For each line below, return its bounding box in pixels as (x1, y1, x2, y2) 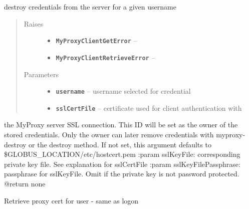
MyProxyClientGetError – (56, 35, 137, 46)
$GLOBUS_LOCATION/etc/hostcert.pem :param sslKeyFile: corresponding (4, 149, 240, 159)
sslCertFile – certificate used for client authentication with (56, 102, 242, 113)
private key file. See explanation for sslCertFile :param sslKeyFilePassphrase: (4, 158, 240, 169)
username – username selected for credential (56, 86, 191, 96)
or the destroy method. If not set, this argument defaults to (29, 139, 211, 149)
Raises (24, 18, 44, 29)
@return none (4, 178, 46, 188)
